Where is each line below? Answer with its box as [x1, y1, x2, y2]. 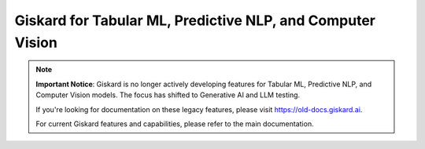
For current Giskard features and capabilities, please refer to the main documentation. [35, 118, 314, 129]
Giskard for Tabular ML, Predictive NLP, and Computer [14, 12, 375, 29]
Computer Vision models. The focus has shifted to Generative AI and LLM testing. [35, 90, 301, 100]
